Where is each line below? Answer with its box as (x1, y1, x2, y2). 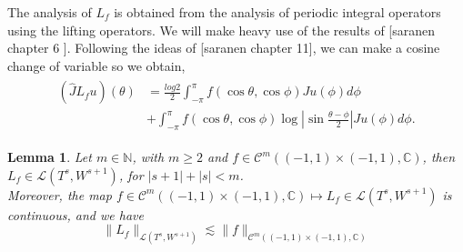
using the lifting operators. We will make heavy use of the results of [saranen (7, 20, 436, 39)
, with (132, 147, 165, 166)
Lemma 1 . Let (7, 147, 92, 166)
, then (422, 147, 456, 166)
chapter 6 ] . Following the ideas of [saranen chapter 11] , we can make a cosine (7, 38, 440, 57)
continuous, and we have (7, 205, 144, 224)
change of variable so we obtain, (7, 55, 186, 75)
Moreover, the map (7, 185, 112, 204)
